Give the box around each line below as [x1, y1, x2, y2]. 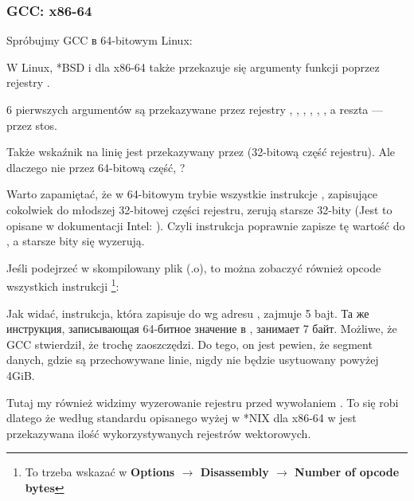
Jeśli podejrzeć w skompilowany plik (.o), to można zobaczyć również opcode [6, 259, 381, 276]
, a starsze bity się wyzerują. [6, 233, 145, 249]
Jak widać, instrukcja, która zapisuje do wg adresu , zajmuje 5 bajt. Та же [6, 304, 369, 321]
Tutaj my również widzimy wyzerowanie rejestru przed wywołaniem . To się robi [6, 393, 399, 410]
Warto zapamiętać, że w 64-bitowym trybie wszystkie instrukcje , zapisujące [6, 186, 377, 202]
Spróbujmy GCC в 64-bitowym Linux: [6, 32, 193, 49]
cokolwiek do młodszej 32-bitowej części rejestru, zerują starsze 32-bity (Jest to [6, 201, 393, 217]
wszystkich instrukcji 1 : [6, 276, 119, 294]
